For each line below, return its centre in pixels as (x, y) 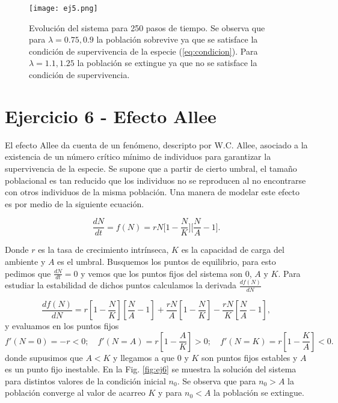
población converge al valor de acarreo (75, 392)
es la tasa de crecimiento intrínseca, (103, 250)
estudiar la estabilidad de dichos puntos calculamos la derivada (121, 285)
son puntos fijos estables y (250, 357)
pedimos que (28, 273)
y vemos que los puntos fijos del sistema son (162, 273)
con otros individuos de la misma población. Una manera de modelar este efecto (152, 192)
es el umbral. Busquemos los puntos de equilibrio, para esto (167, 261)
